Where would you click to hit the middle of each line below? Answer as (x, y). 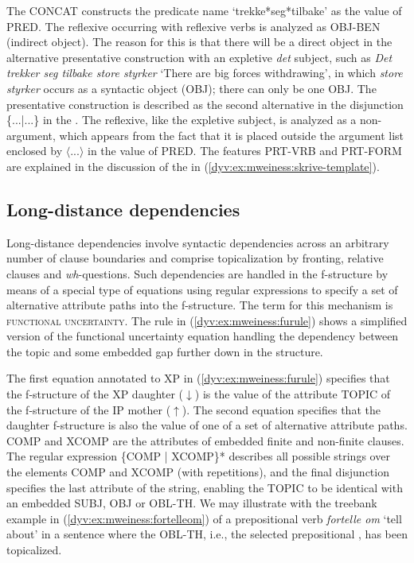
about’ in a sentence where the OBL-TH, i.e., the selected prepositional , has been (207, 534)
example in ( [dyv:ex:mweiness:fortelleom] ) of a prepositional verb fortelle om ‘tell (204, 518)
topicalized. (34, 550)
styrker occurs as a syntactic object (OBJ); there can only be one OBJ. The (191, 88)
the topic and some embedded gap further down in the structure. (165, 351)
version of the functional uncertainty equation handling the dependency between (203, 336)
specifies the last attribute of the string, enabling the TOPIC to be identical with (205, 487)
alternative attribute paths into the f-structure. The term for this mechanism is (200, 305)
